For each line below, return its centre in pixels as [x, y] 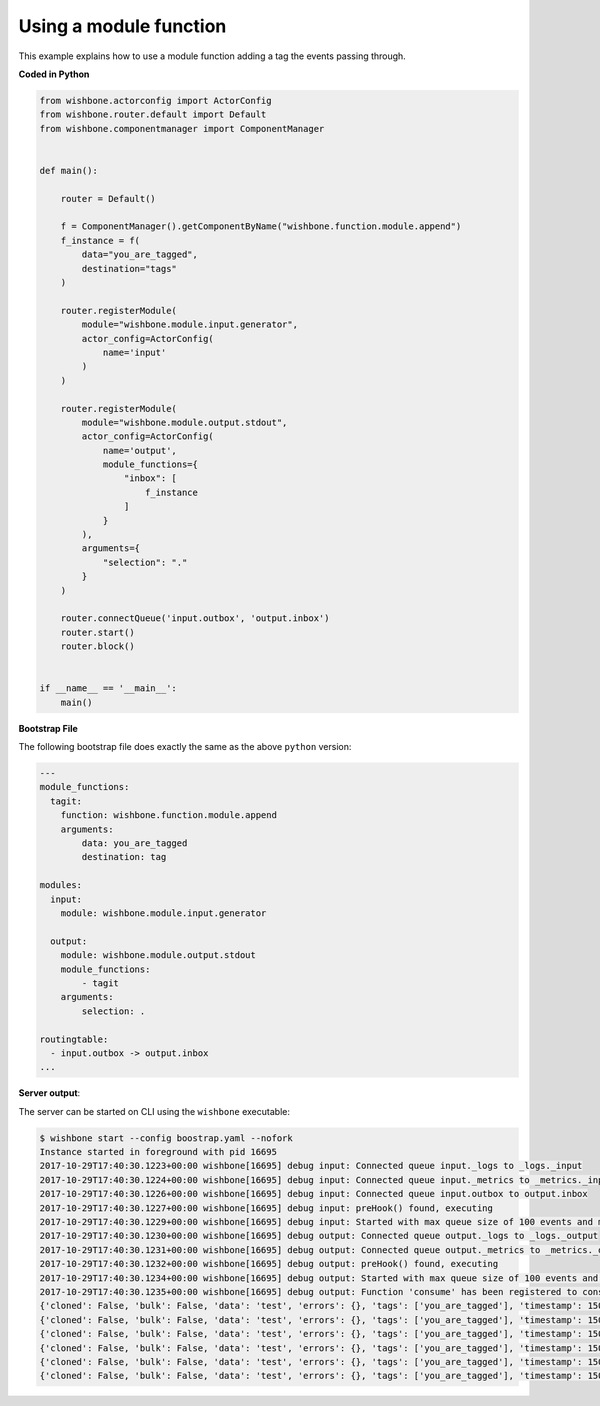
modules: [61, 885]
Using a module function [122, 26]
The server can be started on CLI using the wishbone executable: [154, 1111]
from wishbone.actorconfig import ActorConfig [155, 100]
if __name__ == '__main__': [108, 688]
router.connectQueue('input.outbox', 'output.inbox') [195, 618]
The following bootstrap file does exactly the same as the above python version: [185, 747]
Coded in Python [54, 74]
